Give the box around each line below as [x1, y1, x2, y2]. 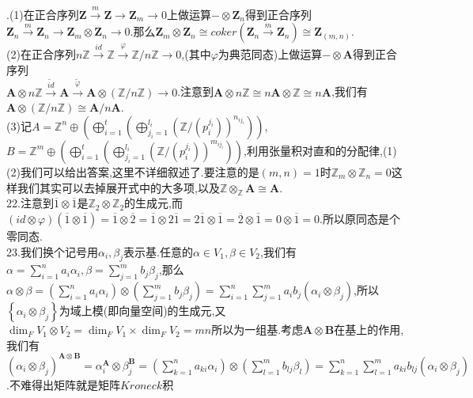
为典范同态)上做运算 [218, 46, 323, 63]
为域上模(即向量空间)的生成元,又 [59, 302, 226, 319]
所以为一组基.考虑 [211, 321, 304, 338]
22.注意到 [6, 195, 54, 211]
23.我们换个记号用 [6, 243, 98, 260]
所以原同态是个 [323, 210, 400, 226]
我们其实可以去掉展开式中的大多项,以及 [17, 179, 220, 195]
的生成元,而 [124, 195, 183, 211]
